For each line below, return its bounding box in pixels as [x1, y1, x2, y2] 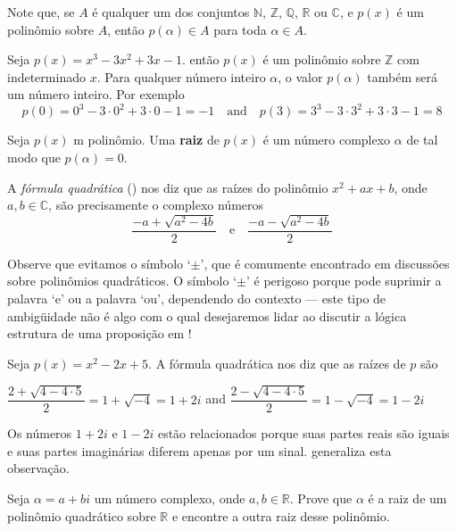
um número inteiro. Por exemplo [7, 85, 185, 104]
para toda [213, 20, 267, 38]
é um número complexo [262, 130, 391, 149]
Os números [7, 424, 72, 443]
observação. [7, 459, 70, 477]
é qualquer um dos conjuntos [92, 3, 250, 21]
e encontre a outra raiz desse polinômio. [171, 506, 390, 525]
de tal [406, 130, 438, 149]
